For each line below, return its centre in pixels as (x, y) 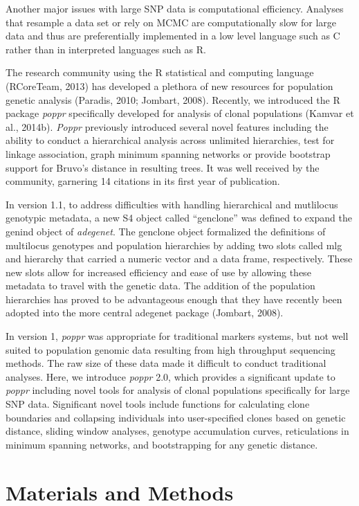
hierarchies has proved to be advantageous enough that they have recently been (174, 299)
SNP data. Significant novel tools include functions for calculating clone (158, 404)
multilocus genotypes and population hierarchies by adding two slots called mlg (174, 245)
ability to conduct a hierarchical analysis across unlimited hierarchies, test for (170, 140)
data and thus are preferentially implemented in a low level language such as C (173, 36)
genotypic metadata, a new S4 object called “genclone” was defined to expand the (179, 218)
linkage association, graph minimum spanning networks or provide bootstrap (168, 153)
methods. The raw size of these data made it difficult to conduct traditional (166, 363)
